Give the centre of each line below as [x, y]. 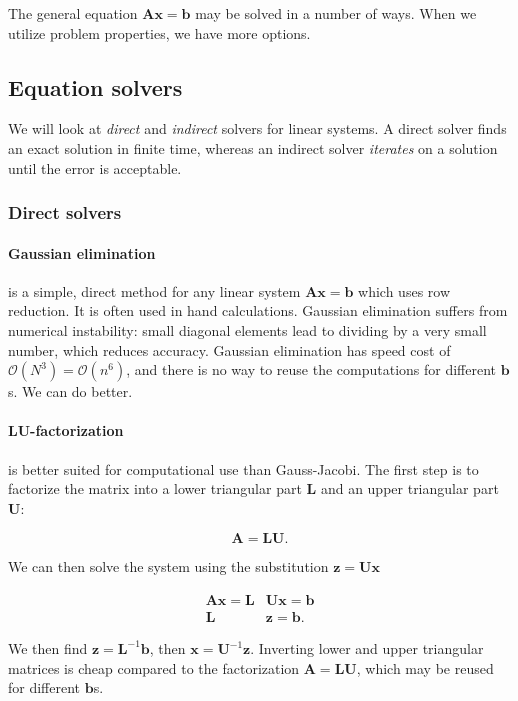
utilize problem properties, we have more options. [159, 32]
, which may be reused [425, 667]
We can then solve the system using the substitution [168, 566]
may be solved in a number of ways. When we [336, 13]
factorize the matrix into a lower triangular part [155, 488]
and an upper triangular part [409, 488]
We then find [48, 648]
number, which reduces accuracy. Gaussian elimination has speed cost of [229, 349]
